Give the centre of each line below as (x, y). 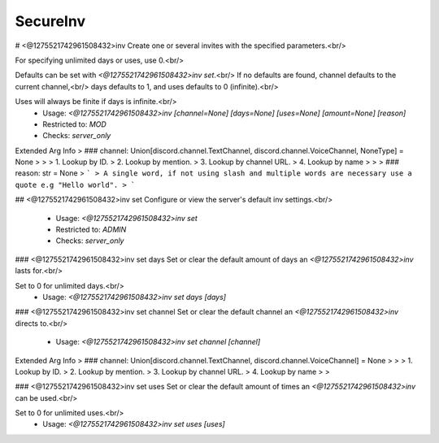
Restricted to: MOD (75, 124)
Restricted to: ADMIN (91, 230)
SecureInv (50, 21)
